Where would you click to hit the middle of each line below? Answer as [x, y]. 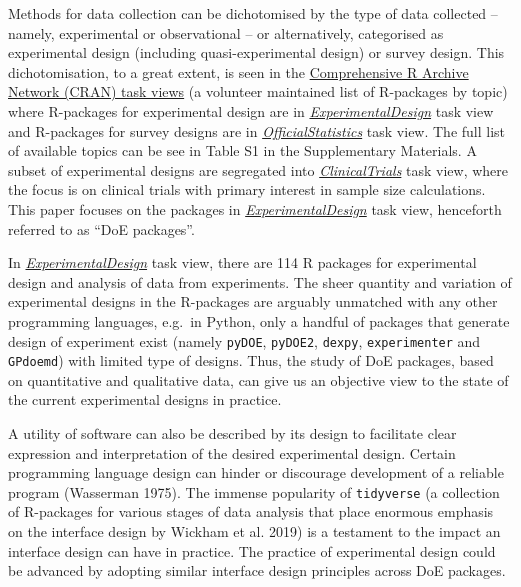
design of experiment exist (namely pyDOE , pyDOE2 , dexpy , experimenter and [244, 340]
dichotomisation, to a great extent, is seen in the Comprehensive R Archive [238, 71]
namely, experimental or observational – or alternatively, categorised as [226, 32]
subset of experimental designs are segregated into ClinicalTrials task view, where [258, 169]
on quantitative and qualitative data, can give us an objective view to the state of [258, 379]
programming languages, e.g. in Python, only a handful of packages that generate [259, 320]
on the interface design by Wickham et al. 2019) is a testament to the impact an [254, 531]
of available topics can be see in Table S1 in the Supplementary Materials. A [242, 150]
